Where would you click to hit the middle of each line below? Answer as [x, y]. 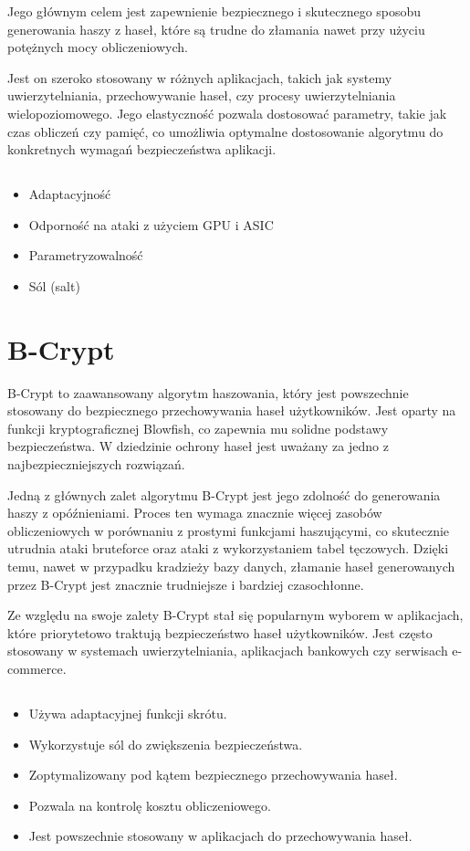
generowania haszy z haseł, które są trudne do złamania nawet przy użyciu [216, 29]
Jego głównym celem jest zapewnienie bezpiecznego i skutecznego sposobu [214, 11]
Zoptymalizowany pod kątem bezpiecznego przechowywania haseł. [213, 775]
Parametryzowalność [86, 255]
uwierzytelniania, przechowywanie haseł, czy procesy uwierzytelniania [202, 95]
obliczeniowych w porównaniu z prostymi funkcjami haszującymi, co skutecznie [229, 530]
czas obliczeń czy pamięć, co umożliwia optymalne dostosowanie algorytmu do [225, 131]
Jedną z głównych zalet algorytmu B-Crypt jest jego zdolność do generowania [224, 494]
